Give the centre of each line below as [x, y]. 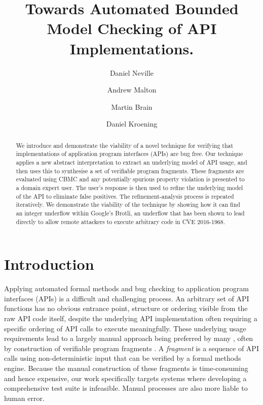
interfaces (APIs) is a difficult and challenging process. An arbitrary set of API [127, 298]
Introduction [49, 264]
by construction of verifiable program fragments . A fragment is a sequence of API [131, 348]
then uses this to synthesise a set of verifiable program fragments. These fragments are [130, 170]
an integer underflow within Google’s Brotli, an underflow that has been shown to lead [130, 213]
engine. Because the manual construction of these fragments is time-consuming [126, 368]
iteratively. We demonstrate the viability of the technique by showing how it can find [128, 205]
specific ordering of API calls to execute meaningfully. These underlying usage [125, 328]
